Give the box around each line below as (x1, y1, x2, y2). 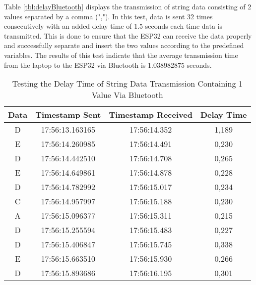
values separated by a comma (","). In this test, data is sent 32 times (4, 11, 213, 21)
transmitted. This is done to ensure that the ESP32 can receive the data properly (4, 30, 252, 41)
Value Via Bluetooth (91, 89, 163, 101)
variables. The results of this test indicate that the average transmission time (4, 49, 238, 60)
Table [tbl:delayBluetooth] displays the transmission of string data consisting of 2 (4, 1, 252, 11)
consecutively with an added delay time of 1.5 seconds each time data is (4, 21, 223, 31)
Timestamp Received (109, 109, 192, 121)
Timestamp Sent (35, 109, 101, 121)
